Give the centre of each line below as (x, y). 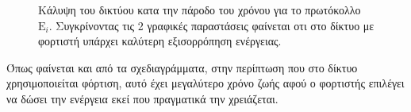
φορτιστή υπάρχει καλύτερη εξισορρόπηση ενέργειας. (160, 41)
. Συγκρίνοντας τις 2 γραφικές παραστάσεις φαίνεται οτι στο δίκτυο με (211, 25)
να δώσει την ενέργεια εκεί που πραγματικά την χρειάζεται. (142, 98)
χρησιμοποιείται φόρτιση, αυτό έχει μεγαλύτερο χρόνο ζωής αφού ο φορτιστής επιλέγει (205, 83)
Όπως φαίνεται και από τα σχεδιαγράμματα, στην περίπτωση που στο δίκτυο (182, 67)
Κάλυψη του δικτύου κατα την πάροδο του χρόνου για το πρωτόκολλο (200, 10)
